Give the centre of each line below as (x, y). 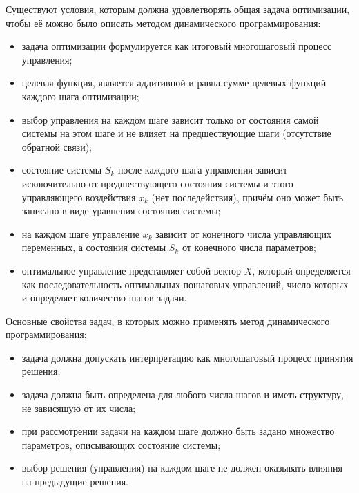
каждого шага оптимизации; (80, 96)
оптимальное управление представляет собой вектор (132, 270)
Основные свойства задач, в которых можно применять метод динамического (168, 320)
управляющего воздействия (79, 197)
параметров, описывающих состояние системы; (121, 444)
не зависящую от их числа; (79, 408)
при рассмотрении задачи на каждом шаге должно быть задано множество (178, 431)
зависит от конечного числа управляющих (244, 233)
